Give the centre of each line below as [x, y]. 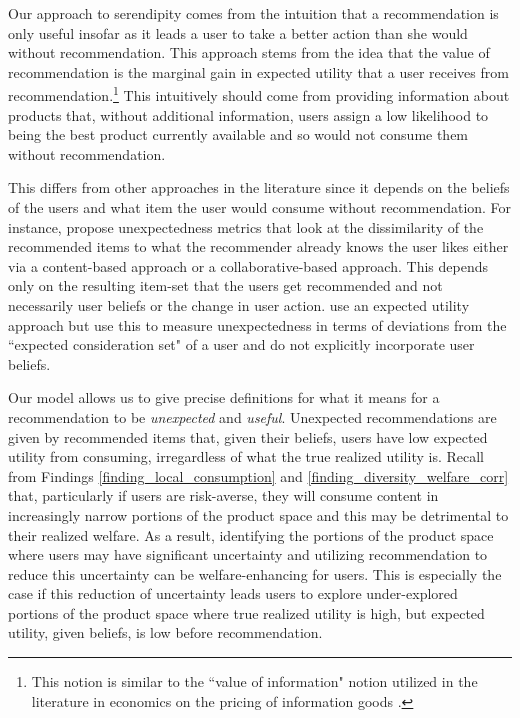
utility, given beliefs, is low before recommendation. [165, 632]
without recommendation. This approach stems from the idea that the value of [249, 52]
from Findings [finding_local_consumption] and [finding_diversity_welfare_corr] [258, 475]
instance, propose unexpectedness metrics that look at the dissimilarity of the [246, 226]
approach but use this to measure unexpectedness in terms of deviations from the [257, 324]
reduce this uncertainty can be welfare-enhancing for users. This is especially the [255, 573]
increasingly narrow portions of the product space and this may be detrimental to [258, 514]
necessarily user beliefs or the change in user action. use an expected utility [239, 304]
